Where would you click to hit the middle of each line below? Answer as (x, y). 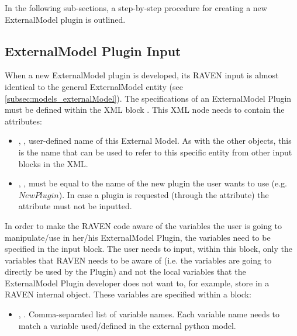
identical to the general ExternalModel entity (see (94, 86)
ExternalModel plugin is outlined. (65, 19)
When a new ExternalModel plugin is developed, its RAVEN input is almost (142, 75)
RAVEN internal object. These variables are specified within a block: (128, 294)
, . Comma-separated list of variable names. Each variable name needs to (149, 314)
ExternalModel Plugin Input (93, 51)
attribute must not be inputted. (75, 206)
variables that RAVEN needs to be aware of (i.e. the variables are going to (138, 260)
